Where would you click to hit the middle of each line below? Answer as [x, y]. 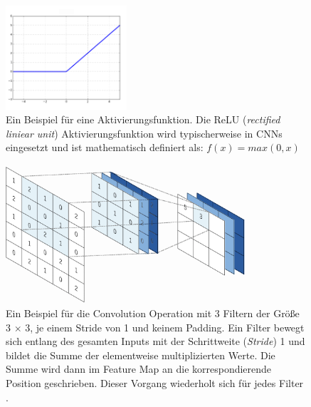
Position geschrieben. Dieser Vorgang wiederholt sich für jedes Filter [155, 382]
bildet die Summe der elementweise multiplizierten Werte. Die [141, 355]
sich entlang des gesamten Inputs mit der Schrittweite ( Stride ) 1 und [155, 341]
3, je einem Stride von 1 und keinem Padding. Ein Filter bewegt [165, 327]
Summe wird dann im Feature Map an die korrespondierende [139, 369]
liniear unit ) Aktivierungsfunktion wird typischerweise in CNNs [144, 133]
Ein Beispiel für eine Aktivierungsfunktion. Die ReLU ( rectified [143, 119]
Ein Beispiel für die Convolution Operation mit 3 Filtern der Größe [153, 313]
